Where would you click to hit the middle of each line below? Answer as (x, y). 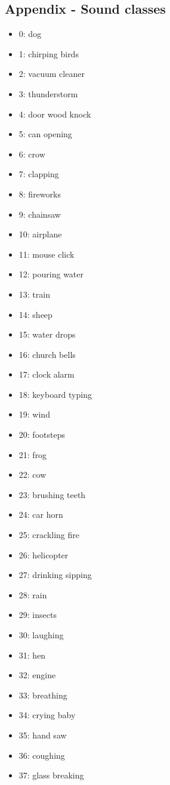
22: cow (33, 475)
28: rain (33, 594)
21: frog (33, 454)
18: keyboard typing (55, 394)
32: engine (37, 675)
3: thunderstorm (48, 93)
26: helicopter (44, 554)
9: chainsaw (40, 214)
